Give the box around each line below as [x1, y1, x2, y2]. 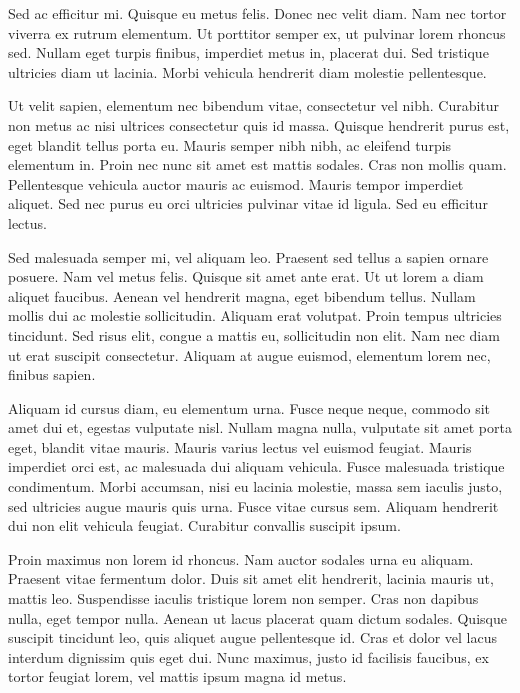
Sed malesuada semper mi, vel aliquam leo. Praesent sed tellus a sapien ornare [8, 246, 489, 267]
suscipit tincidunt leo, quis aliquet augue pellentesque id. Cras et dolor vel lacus [8, 627, 497, 648]
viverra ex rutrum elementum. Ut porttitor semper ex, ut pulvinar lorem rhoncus [8, 22, 506, 43]
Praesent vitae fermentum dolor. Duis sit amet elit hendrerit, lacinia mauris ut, [8, 568, 494, 589]
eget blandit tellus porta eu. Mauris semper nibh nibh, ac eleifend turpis [8, 134, 452, 155]
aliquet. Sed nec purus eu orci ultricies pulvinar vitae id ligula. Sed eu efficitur [8, 193, 488, 214]
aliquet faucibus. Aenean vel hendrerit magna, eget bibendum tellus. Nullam [8, 285, 476, 306]
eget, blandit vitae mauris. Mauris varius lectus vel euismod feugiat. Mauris [8, 436, 472, 457]
